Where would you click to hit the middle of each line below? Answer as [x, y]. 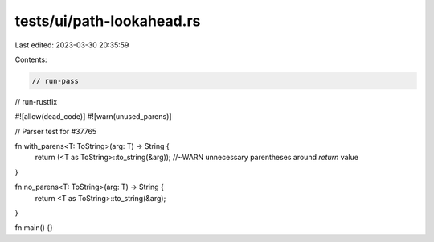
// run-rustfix [36, 101]
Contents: [31, 59]
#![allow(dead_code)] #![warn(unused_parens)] [93, 117]
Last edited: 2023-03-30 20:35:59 [72, 45]
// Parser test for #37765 [56, 131]
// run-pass [55, 81]
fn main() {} [34, 228]
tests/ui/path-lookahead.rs [108, 21]
